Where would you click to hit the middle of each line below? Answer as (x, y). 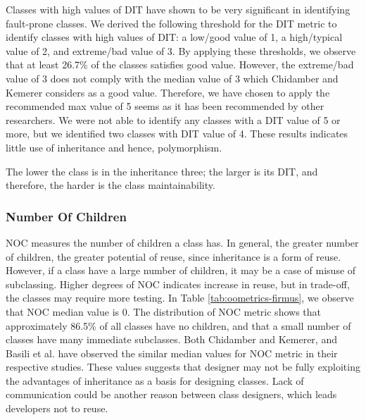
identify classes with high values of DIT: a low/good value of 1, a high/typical (174, 37)
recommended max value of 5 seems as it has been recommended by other (165, 106)
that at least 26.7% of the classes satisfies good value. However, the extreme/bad (180, 64)
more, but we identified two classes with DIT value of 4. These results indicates (177, 134)
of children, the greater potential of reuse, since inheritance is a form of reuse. (173, 256)
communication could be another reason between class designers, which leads (171, 394)
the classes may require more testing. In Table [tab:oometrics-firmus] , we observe (180, 298)
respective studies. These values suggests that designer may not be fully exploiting (183, 367)
